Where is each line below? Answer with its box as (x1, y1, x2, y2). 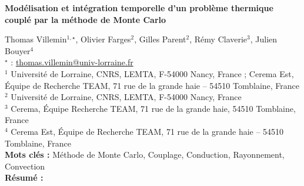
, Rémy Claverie (189, 33, 248, 45)
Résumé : (5, 171, 44, 184)
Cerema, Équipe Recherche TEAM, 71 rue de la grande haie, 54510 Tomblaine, (11, 102, 296, 114)
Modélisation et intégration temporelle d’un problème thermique (5, 2, 273, 14)
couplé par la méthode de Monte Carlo (5, 13, 166, 25)
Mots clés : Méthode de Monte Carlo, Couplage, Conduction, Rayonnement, (5, 148, 285, 161)
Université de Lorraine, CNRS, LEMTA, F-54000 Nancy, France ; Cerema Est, (11, 67, 294, 79)
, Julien (250, 33, 278, 45)
